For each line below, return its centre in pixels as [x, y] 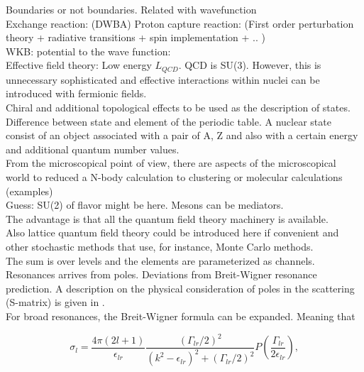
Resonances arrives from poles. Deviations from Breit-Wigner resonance [161, 274]
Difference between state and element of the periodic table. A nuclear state [169, 121]
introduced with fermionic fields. [76, 93]
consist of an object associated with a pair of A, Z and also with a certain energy [182, 135]
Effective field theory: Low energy [79, 65]
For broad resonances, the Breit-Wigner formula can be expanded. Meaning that [181, 316]
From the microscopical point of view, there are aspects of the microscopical [171, 163]
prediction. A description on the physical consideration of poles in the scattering [180, 288]
